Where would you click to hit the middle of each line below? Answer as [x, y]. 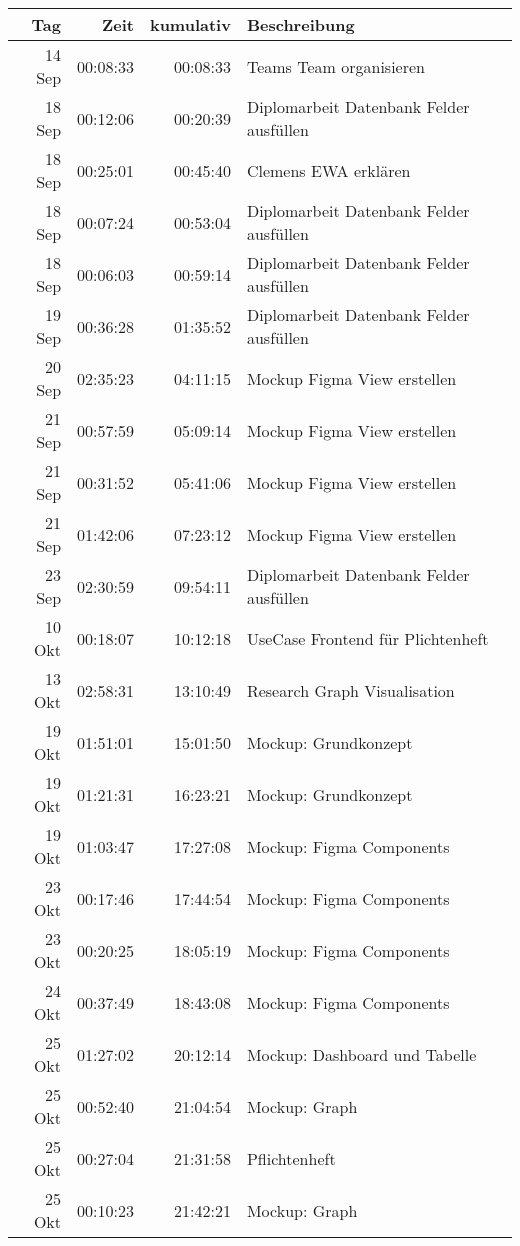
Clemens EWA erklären [328, 170]
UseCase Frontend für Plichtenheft [367, 638]
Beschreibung [300, 24]
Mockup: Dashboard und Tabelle [361, 1054]
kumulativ [190, 24]
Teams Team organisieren [335, 66]
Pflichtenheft [291, 1158]
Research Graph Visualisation [350, 690]
